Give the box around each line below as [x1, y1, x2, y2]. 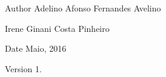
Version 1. [5, 62, 42, 75]
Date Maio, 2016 [5, 42, 67, 55]
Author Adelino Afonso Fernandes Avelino [5, 2, 161, 14]
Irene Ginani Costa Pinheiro [5, 22, 110, 34]
